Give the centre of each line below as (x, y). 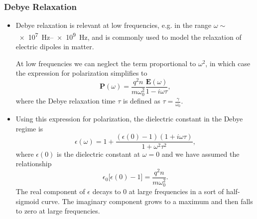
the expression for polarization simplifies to (81, 73)
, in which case (228, 63)
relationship (34, 164)
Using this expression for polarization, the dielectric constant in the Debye (129, 119)
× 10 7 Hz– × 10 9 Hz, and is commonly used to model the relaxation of (130, 36)
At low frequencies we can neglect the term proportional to (106, 63)
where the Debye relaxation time (65, 101)
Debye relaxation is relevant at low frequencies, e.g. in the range (114, 25)
